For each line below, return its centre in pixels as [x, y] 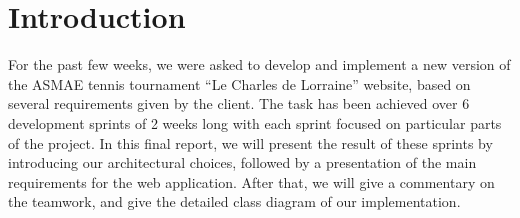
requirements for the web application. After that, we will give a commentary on [251, 181]
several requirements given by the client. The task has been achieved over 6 [239, 103]
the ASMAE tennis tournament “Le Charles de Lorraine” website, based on [239, 83]
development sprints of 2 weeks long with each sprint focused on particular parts [255, 122]
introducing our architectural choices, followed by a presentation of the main [242, 162]
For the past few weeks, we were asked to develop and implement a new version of [259, 64]
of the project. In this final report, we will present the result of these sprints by [250, 142]
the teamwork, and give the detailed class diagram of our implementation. [234, 201]
